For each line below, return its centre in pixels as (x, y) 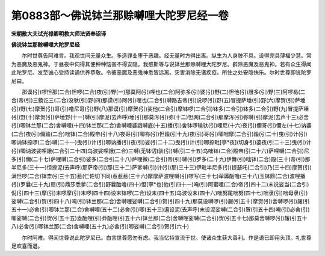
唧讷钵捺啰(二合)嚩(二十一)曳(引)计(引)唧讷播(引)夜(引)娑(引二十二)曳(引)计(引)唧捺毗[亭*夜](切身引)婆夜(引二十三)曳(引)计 (161, 142)
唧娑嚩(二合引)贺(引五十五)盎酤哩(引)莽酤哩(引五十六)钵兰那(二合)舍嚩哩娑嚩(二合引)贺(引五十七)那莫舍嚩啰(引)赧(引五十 (159, 218)
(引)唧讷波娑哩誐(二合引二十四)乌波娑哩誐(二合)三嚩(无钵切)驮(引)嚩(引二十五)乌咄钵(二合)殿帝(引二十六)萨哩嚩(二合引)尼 (160, 151)
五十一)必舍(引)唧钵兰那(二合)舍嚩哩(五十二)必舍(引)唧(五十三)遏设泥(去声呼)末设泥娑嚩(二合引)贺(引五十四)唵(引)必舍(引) (160, 210)
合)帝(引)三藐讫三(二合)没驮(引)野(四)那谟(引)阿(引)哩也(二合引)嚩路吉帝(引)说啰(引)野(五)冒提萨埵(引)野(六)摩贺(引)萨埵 (158, 100)
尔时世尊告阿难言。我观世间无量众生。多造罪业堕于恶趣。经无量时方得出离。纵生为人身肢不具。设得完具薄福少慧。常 (166, 56)
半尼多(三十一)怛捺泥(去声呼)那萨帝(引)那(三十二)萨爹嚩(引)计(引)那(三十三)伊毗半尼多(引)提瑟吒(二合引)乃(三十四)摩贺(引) (162, 168)
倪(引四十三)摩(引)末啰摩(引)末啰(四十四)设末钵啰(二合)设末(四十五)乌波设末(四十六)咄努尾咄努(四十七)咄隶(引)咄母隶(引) (159, 193)
